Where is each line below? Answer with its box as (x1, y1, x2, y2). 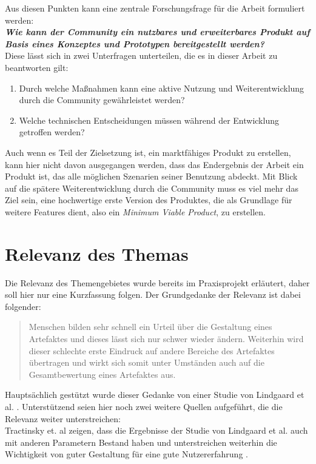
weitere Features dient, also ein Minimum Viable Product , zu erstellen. (5, 205, 266, 218)
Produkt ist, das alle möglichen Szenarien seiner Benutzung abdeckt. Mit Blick (5, 170, 298, 183)
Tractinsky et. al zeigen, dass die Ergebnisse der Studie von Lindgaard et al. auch (5, 424, 308, 437)
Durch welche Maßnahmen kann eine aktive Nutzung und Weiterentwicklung (19, 81, 304, 94)
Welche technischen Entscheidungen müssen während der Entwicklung (19, 113, 279, 126)
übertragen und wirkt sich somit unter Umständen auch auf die (29, 356, 264, 369)
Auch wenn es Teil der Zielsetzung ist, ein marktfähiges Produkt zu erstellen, (5, 146, 291, 158)
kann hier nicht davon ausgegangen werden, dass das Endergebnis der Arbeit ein (5, 158, 304, 170)
